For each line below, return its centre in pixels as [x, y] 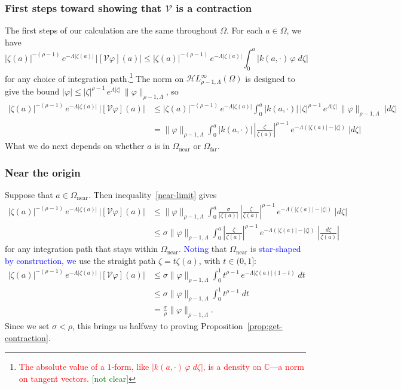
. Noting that [203, 249]
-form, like [130, 367]
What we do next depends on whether [75, 146]
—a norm [287, 367]
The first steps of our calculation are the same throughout [111, 30]
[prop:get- [265, 325]
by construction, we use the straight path [80, 260]
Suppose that [29, 195]
